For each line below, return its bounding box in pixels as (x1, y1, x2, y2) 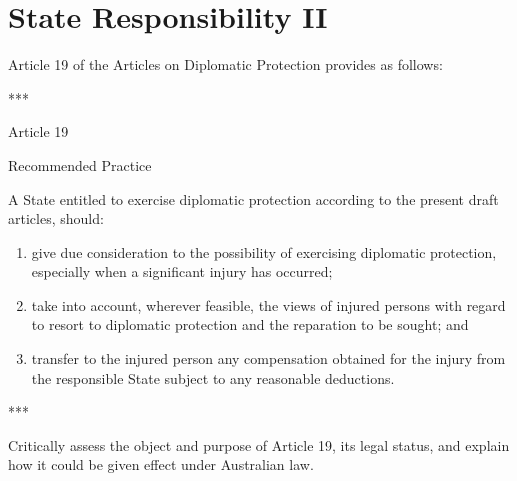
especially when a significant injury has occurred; (31, 261, 333, 282)
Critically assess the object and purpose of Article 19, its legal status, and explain (8, 434, 510, 455)
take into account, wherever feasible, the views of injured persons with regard (31, 294, 506, 315)
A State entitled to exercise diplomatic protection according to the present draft (8, 188, 499, 209)
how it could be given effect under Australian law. (8, 454, 314, 475)
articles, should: (8, 208, 104, 229)
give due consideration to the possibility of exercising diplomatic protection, (31, 241, 497, 262)
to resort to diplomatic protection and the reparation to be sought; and (31, 314, 469, 335)
